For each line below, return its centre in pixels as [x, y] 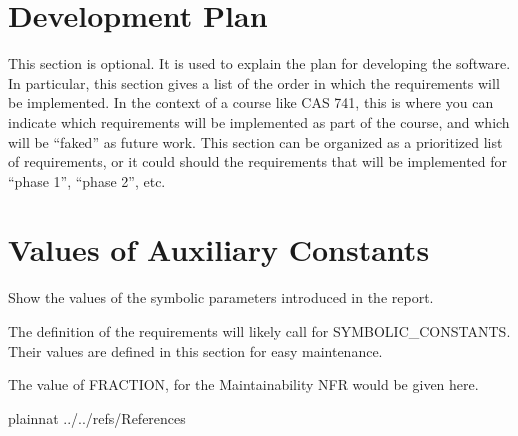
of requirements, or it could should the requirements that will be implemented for [258, 161]
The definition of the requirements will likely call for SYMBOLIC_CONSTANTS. [259, 331]
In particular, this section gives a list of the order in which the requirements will [254, 82]
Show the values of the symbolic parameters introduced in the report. [221, 297]
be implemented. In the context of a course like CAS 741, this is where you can [251, 102]
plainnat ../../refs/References [97, 417]
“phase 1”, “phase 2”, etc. [87, 180]
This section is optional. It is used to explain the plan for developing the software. [259, 63]
